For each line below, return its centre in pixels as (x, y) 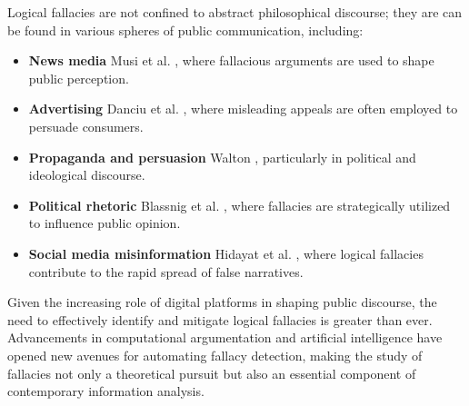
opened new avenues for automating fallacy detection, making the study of (215, 355)
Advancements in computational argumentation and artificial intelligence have (225, 337)
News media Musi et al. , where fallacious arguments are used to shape (231, 60)
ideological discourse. (87, 175)
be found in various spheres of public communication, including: (185, 30)
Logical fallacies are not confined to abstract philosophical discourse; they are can (235, 12)
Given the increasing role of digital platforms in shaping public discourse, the (222, 302)
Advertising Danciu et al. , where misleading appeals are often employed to (243, 109)
